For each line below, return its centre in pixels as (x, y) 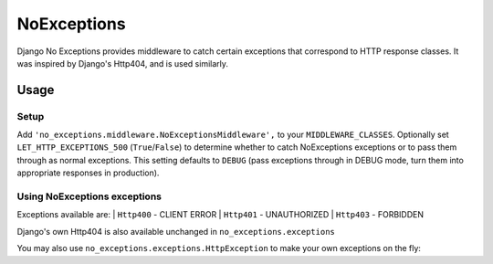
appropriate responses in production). (88, 173)
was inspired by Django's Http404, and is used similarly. (122, 63)
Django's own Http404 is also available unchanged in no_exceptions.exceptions (176, 231)
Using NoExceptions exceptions (89, 196)
